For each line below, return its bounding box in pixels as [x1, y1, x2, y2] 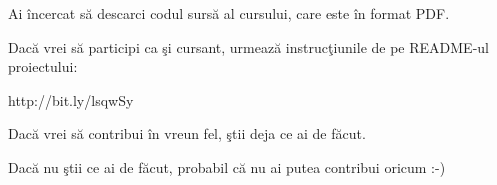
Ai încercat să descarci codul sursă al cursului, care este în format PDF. [8, 3, 450, 23]
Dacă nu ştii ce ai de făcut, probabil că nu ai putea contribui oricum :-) [8, 156, 446, 177]
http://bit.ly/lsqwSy [8, 89, 134, 110]
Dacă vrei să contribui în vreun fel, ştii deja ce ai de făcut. [8, 123, 366, 144]
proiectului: [8, 56, 78, 77]
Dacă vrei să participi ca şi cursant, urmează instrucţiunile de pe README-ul [8, 36, 489, 57]
